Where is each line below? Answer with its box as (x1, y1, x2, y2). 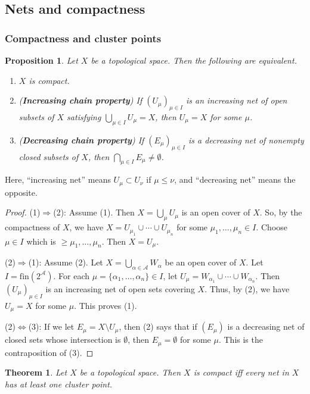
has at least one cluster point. (5, 377, 113, 390)
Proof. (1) (5, 206, 41, 218)
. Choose (256, 221, 288, 233)
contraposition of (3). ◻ (5, 346, 94, 358)
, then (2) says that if (119, 320, 197, 333)
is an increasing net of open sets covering (45, 282, 195, 295)
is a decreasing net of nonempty (188, 133, 304, 146)
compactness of (5, 221, 60, 233)
